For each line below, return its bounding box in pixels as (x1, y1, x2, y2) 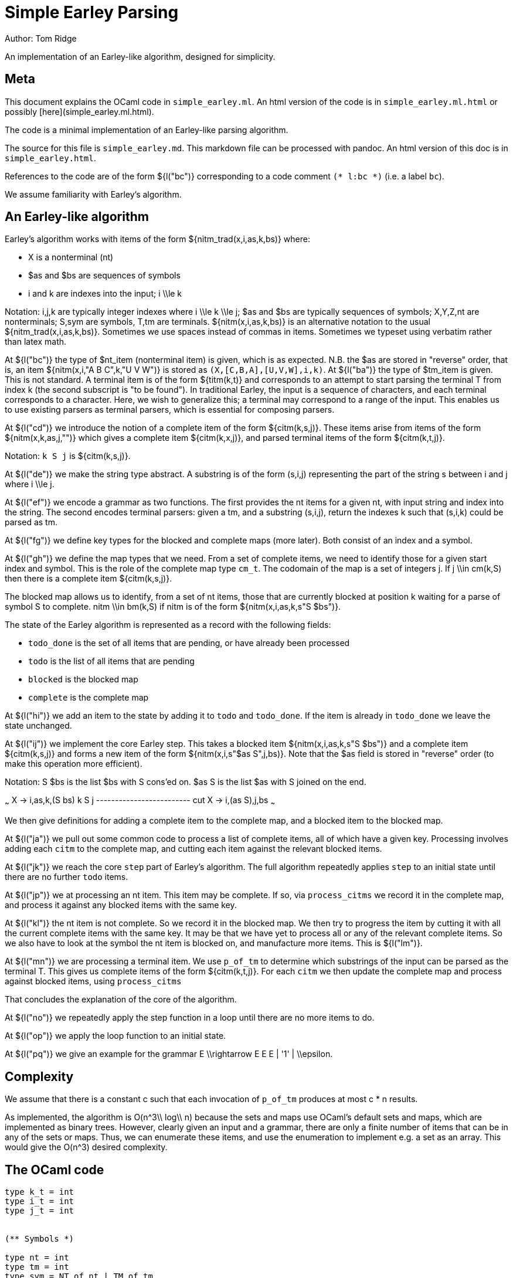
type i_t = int (5, 1196, 74, 1206)
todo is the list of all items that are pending (28, 656, 195, 667)
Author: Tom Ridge (5, 33, 77, 43)
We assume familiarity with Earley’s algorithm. (5, 189, 182, 199)
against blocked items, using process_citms (5, 976, 182, 987)
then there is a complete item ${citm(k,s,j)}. (5, 573, 172, 584)
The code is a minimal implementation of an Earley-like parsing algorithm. (5, 124, 288, 135)
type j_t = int (5, 1205, 74, 1215)
